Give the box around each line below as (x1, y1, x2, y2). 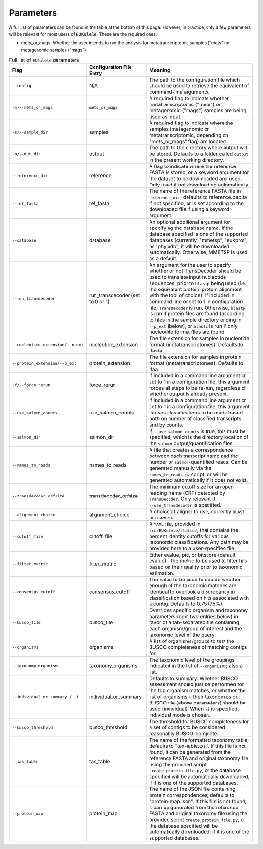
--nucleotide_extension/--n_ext (12, 342, 84, 347)
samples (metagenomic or (149, 126, 209, 133)
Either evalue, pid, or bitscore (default (149, 552, 236, 559)
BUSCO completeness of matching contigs (149, 644, 247, 651)
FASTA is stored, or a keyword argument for (149, 169, 249, 176)
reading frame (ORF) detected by (149, 490, 225, 497)
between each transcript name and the (149, 453, 239, 459)
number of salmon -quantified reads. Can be (149, 459, 248, 466)
